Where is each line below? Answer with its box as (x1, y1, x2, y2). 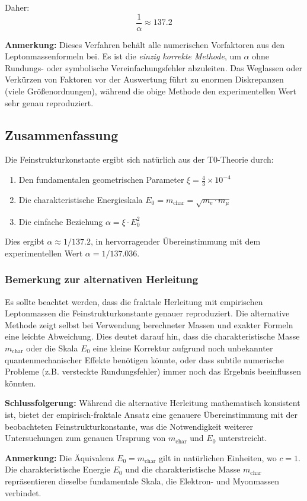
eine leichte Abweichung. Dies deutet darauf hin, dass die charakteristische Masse (5, 330, 300, 343)
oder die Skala (26, 341, 78, 354)
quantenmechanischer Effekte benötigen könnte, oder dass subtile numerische (5, 353, 284, 366)
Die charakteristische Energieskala (18, 193, 143, 205)
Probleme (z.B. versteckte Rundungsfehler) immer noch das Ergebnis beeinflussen (5, 365, 301, 378)
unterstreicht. (219, 432, 267, 444)
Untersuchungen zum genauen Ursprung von (5, 432, 166, 444)
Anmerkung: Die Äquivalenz (5, 451, 114, 464)
